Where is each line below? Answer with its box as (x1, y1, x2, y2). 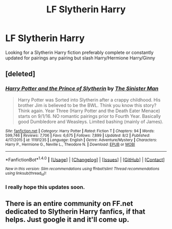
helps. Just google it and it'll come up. (5, 215, 130, 224)
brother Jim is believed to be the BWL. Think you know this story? (17, 102, 157, 108)
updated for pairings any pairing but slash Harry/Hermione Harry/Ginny (5, 55, 155, 61)
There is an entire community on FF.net (5, 199, 133, 208)
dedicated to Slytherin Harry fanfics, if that (5, 207, 146, 216)
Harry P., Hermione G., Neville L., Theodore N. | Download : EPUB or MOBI (5, 142, 135, 147)
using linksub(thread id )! (5, 171, 47, 177)
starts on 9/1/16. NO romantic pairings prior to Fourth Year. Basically (17, 113, 161, 119)
